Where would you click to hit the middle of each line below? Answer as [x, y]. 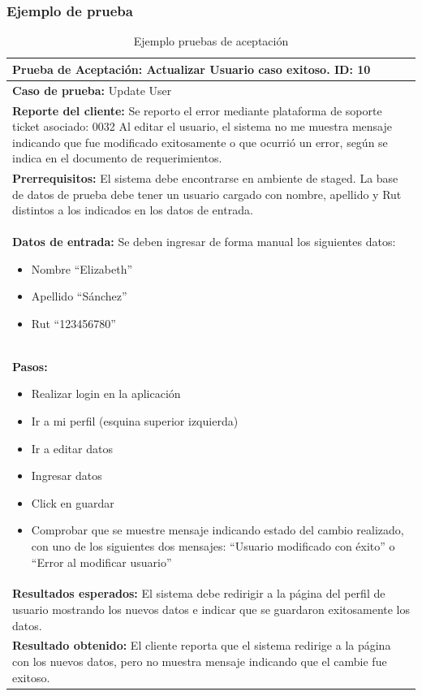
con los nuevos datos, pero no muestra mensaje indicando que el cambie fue [200, 661]
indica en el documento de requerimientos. [117, 158]
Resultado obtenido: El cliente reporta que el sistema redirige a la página [202, 645]
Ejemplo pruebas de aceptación [211, 41]
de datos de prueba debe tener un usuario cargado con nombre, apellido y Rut [207, 194]
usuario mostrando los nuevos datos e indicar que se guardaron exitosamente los [211, 609]
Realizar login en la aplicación [106, 393]
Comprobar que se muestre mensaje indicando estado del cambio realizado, [217, 530]
